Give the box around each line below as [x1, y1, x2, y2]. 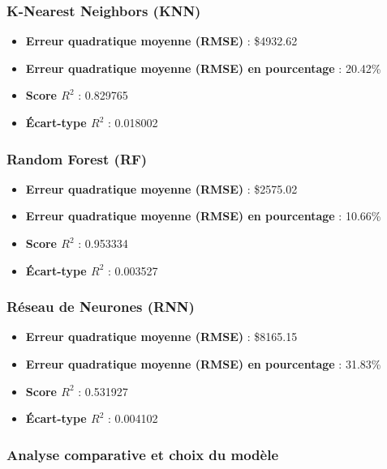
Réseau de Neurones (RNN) [6, 296, 195, 317]
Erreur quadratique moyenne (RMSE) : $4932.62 [25, 32, 298, 49]
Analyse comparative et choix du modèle [6, 444, 279, 464]
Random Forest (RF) [6, 148, 148, 168]
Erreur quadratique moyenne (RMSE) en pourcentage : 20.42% [25, 59, 381, 76]
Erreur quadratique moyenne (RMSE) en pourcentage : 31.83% [25, 356, 381, 372]
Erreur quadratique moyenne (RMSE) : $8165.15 [25, 328, 298, 345]
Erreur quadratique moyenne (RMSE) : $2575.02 [25, 180, 298, 197]
